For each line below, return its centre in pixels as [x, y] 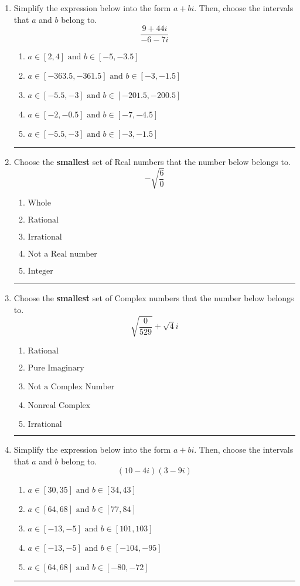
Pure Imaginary [56, 368]
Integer [40, 272]
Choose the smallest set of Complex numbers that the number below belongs [154, 298]
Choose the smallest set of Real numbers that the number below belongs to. [152, 162]
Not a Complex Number [71, 387]
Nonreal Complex [59, 406]
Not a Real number [62, 255]
